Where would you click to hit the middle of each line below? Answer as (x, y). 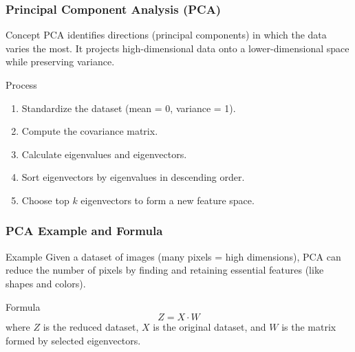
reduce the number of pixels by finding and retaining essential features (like (165, 270)
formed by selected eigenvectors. (73, 340)
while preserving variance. (60, 62)
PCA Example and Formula (84, 231)
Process (21, 85)
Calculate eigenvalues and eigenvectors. (104, 154)
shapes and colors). (46, 283)
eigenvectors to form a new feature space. (168, 200)
